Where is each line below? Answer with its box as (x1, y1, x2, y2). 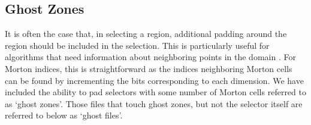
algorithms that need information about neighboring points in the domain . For (5, 51, 296, 63)
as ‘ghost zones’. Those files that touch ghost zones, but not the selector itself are (5, 97, 303, 110)
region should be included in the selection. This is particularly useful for (5, 39, 270, 51)
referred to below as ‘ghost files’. (5, 109, 123, 121)
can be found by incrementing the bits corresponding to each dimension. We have (5, 74, 304, 86)
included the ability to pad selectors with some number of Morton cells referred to (5, 86, 306, 98)
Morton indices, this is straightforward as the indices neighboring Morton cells (5, 62, 292, 74)
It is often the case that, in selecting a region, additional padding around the (5, 27, 287, 40)
